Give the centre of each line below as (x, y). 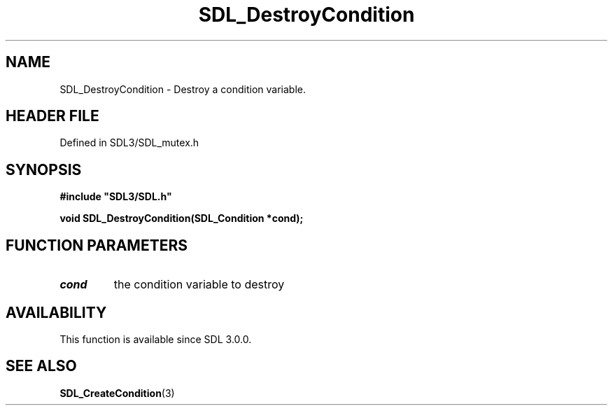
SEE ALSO (41, 366)
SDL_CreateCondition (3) (117, 393)
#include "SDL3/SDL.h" (116, 197)
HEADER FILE (52, 116)
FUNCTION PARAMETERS (97, 245)
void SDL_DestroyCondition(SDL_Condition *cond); (182, 218)
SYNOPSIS (44, 169)
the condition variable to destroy (199, 285)
